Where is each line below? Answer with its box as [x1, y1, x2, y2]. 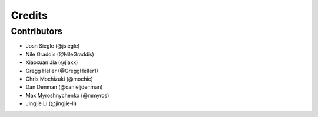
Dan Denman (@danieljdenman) [25, 83, 103, 91]
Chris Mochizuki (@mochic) [25, 75, 94, 82]
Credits [11, 9, 48, 22]
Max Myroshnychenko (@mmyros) [25, 92, 110, 99]
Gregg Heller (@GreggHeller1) [25, 67, 98, 74]
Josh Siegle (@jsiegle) [25, 42, 80, 49]
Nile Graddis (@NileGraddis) [25, 51, 94, 58]
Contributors [11, 26, 63, 36]
